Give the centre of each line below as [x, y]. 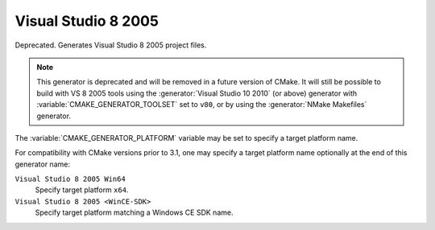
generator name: [42, 164]
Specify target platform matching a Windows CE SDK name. [134, 212]
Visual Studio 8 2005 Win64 [70, 179]
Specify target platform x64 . [82, 190]
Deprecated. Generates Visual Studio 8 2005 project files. [111, 45]
